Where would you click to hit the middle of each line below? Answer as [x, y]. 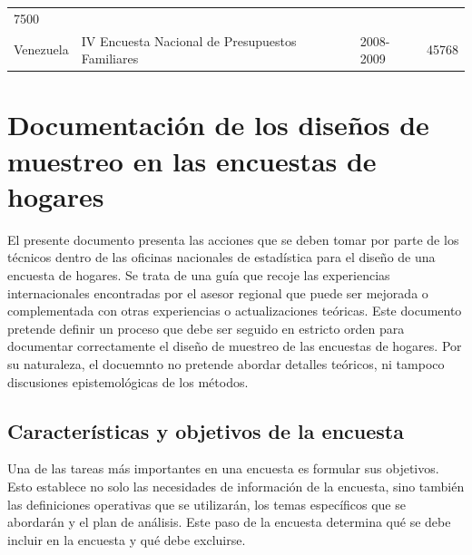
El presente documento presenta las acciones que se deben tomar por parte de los [233, 239]
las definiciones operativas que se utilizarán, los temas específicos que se [206, 504]
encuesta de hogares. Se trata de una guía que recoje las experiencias [199, 274]
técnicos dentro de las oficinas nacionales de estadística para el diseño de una [221, 257]
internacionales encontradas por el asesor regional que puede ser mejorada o [218, 292]
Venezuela [41, 49]
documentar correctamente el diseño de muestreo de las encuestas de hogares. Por [235, 346]
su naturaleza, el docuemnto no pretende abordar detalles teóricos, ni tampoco [226, 363]
